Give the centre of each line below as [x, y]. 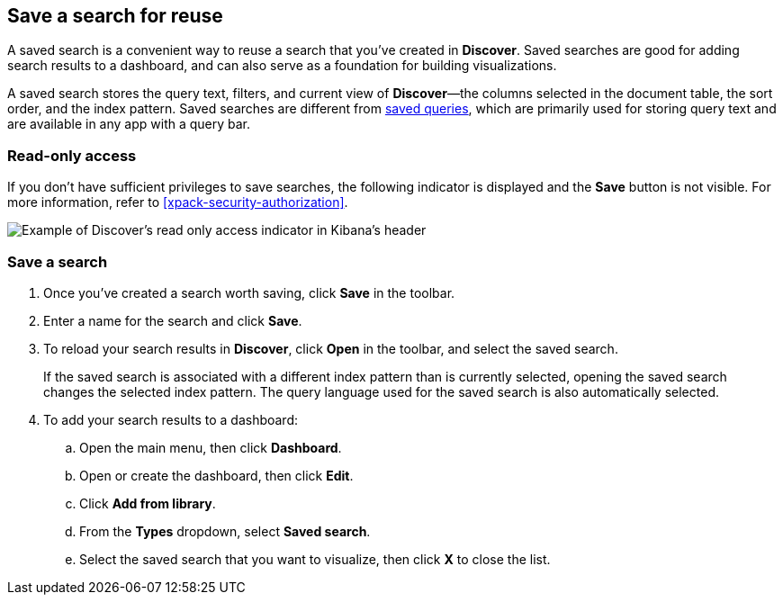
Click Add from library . [148, 503]
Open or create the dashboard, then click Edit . [216, 475]
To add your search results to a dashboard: [171, 419]
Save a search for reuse [115, 16]
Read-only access [72, 155]
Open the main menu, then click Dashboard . [211, 447]
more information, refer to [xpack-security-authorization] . [178, 202]
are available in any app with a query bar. [129, 124]
